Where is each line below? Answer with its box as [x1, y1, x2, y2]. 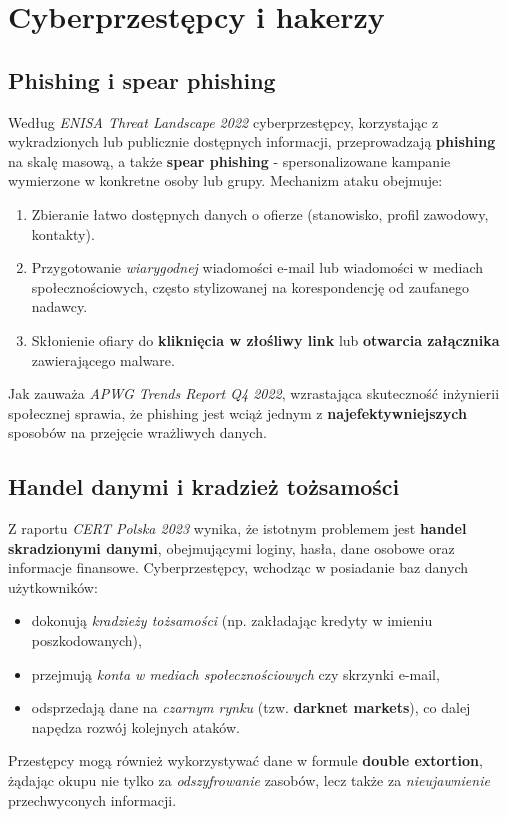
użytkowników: [8, 576, 98, 597]
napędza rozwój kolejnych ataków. [31, 716, 240, 737]
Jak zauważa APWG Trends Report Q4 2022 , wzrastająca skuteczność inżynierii [8, 383, 500, 404]
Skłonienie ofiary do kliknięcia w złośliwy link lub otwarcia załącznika [31, 329, 500, 350]
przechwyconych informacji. [8, 789, 177, 810]
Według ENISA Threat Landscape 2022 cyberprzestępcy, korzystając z [8, 111, 439, 132]
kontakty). [31, 223, 95, 244]
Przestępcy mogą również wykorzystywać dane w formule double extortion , [8, 750, 483, 771]
